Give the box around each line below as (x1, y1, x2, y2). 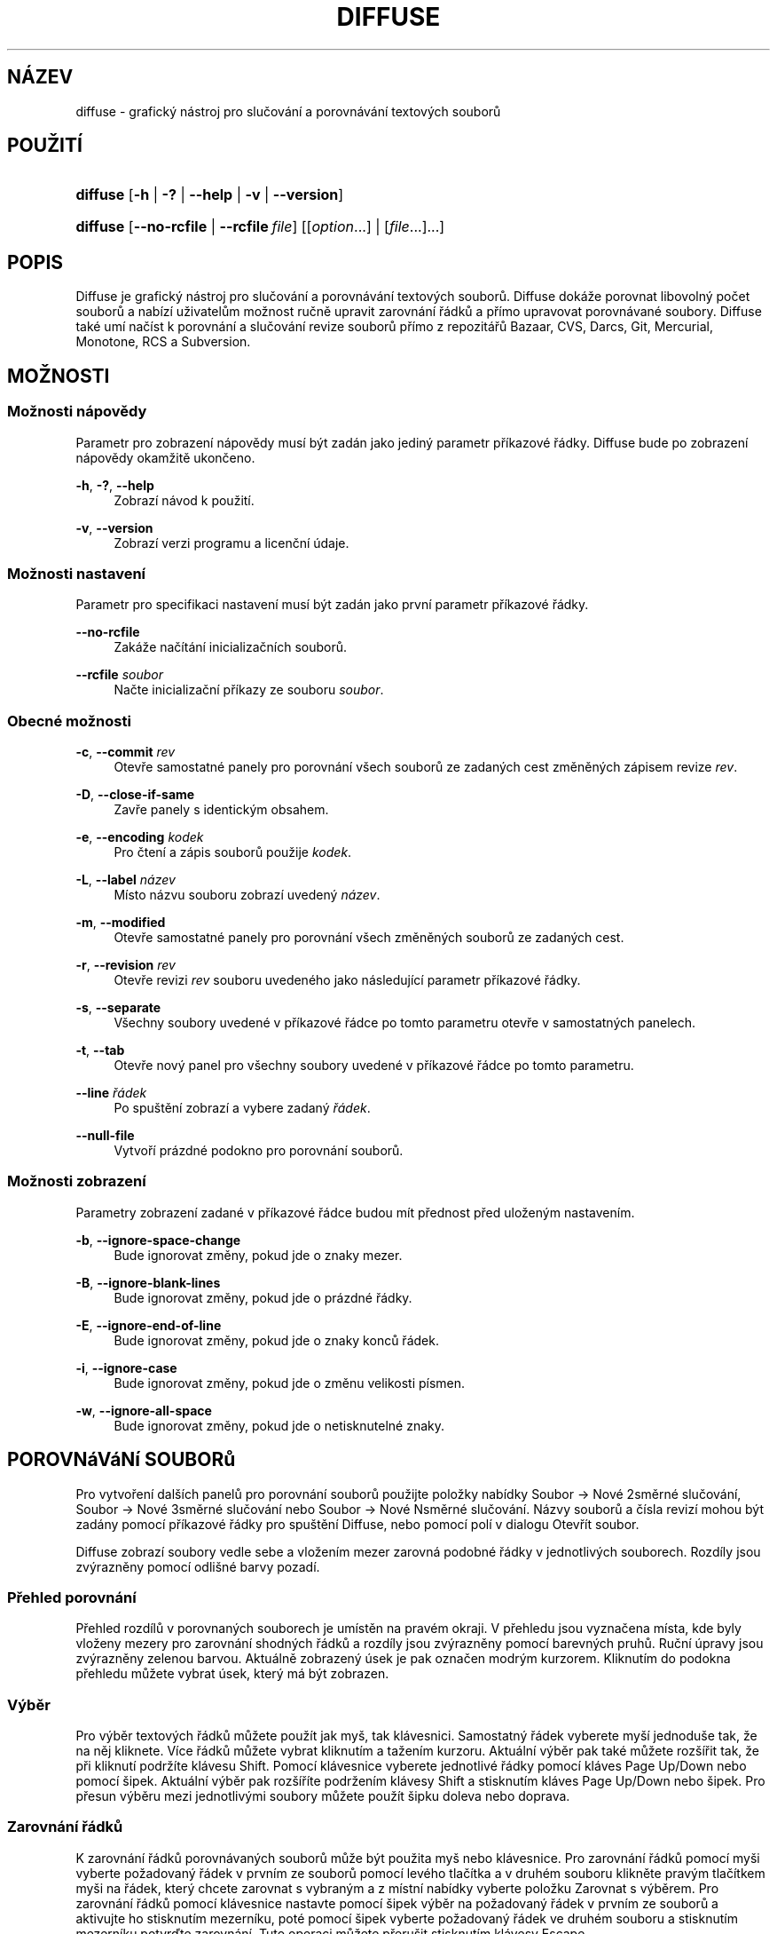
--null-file (75, 1128, 135, 1143)
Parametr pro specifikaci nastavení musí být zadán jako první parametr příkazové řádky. (75, 597, 589, 613)
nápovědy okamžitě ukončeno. (75, 449, 255, 465)
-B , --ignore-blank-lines (75, 1274, 221, 1290)
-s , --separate (75, 1000, 161, 1015)
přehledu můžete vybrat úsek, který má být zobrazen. (75, 1666, 389, 1682)
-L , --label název (75, 872, 176, 887)
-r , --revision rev (75, 957, 176, 972)
